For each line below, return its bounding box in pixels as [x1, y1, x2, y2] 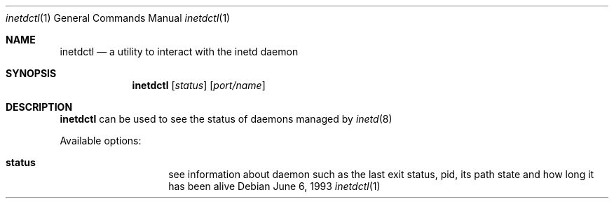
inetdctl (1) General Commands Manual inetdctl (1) [6, 12, 231, 24]
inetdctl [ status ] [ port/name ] [132, 79, 266, 91]
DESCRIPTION [6, 101, 73, 113]
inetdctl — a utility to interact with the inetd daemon [60, 46, 299, 57]
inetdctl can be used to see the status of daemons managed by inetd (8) [60, 113, 393, 125]
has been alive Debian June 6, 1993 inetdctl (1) [168, 180, 381, 192]
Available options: [60, 135, 142, 147]
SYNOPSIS [6, 67, 57, 79]
